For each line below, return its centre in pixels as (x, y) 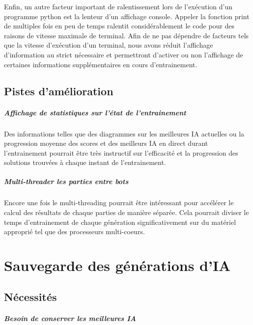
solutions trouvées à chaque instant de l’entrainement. (85, 162)
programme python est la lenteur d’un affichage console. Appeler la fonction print (127, 16)
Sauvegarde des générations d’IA (117, 265)
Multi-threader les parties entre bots (66, 181)
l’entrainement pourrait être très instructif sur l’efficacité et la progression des (121, 152)
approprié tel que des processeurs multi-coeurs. (74, 231)
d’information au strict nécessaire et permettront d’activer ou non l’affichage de (124, 54)
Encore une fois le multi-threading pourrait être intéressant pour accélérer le (119, 203)
